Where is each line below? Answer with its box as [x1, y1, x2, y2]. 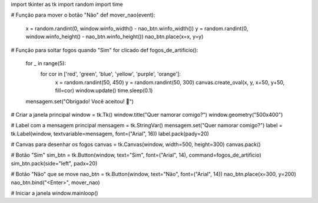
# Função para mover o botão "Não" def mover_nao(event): [11, 12, 155, 19]
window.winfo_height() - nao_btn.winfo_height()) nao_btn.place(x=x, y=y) [25, 33, 204, 40]
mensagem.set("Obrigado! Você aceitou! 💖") [25, 97, 134, 105]
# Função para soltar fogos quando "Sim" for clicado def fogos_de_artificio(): [11, 46, 198, 53]
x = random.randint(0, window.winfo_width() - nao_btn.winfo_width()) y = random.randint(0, [25, 25, 249, 32]
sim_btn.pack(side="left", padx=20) [11, 160, 98, 167]
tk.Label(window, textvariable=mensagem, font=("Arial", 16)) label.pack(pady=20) [11, 130, 209, 137]
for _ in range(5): [25, 59, 66, 67]
